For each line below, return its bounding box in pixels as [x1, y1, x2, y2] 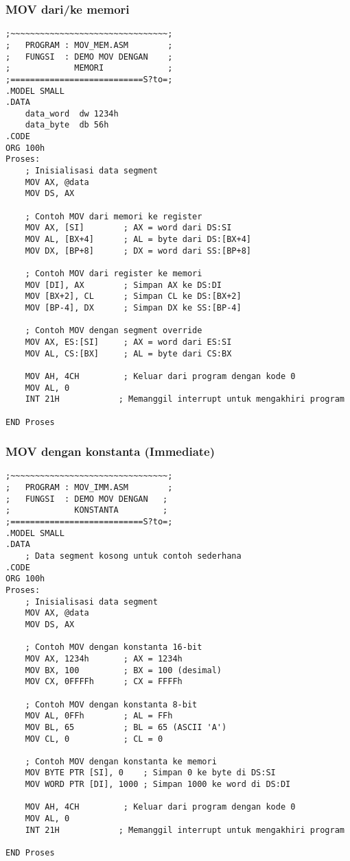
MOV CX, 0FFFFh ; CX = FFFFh [25, 677, 183, 687]
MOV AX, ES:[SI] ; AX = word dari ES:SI [25, 337, 232, 347]
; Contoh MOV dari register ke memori [25, 269, 202, 278]
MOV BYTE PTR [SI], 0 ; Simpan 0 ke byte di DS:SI [25, 768, 276, 778]
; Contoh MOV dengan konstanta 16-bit [25, 642, 202, 653]
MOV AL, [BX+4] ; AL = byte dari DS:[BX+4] [25, 234, 251, 245]
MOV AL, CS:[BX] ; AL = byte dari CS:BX [25, 348, 232, 359]
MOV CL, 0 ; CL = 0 [25, 733, 163, 744]
